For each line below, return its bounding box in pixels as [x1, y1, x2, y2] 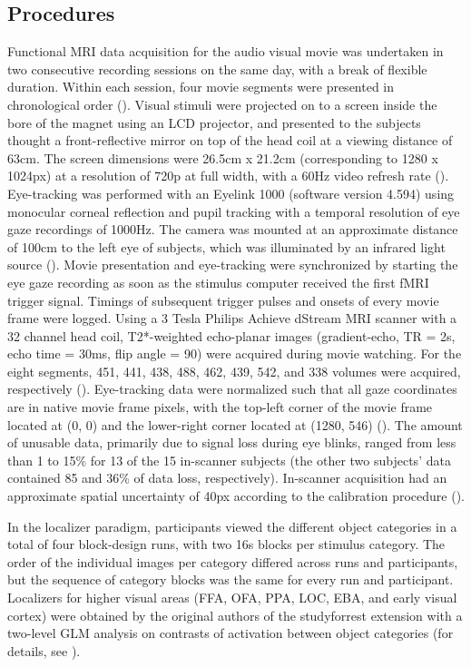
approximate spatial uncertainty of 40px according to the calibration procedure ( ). [7, 486, 465, 505]
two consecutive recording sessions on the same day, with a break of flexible [7, 59, 427, 78]
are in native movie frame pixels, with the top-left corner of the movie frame [7, 397, 433, 417]
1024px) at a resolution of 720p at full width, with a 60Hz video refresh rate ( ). [7, 166, 449, 185]
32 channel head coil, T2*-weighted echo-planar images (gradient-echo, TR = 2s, [7, 326, 456, 345]
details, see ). [7, 641, 81, 660]
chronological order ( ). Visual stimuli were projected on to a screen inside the [7, 94, 437, 113]
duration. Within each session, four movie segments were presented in [7, 77, 395, 96]
